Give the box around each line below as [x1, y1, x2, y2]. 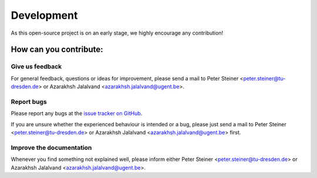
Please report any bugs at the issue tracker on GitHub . [11, 110, 143, 117]
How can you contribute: [11, 45, 103, 55]
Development [11, 9, 78, 22]
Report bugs [11, 98, 47, 106]
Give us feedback [11, 62, 62, 70]
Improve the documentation [11, 143, 92, 152]
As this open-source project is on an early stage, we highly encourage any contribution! [11, 29, 223, 36]
